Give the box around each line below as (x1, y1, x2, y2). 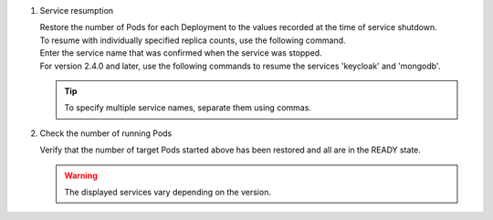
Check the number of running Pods (39, 128, 173, 139)
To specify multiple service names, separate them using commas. (64, 102, 312, 113)
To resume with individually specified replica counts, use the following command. (39, 35, 346, 46)
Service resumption (39, 5, 114, 16)
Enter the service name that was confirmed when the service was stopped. (39, 47, 323, 58)
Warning (64, 170, 98, 181)
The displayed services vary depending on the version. (64, 186, 271, 197)
